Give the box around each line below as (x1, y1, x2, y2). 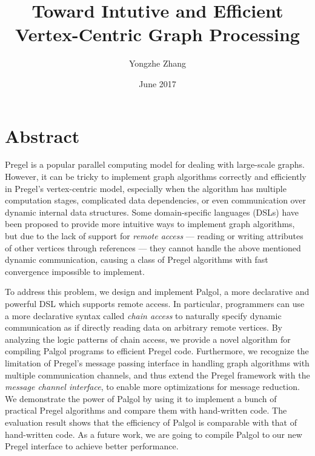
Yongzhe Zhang (128, 57, 187, 70)
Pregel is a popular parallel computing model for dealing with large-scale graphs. (5, 158, 305, 171)
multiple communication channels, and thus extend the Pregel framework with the (5, 368, 310, 381)
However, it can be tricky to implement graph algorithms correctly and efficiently (5, 170, 307, 183)
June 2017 (139, 77, 176, 90)
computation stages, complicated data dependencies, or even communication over (5, 194, 306, 207)
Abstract (5, 123, 80, 148)
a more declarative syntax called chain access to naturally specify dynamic (5, 309, 282, 322)
